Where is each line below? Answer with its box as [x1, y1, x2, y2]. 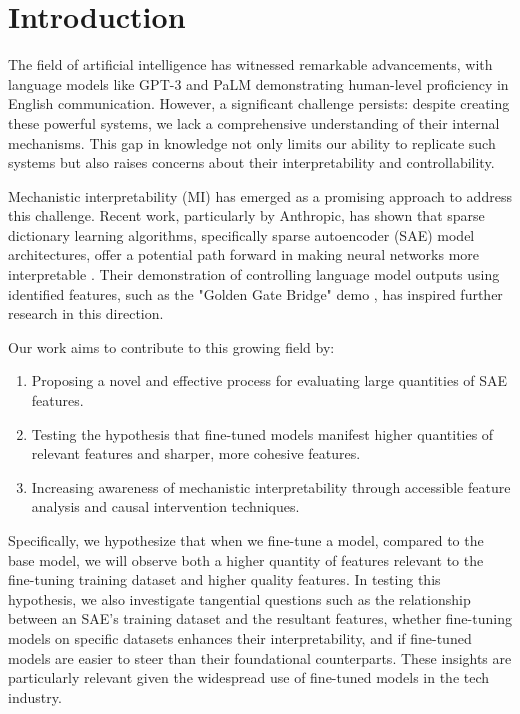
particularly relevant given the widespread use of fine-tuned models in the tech [8, 667, 490, 688]
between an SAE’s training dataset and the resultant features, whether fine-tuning [8, 608, 512, 629]
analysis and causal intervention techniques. [31, 496, 300, 517]
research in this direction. [8, 303, 164, 324]
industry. [8, 686, 62, 707]
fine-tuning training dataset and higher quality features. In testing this [8, 569, 441, 590]
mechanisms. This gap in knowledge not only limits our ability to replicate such [8, 132, 496, 153]
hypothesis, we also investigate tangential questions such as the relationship [8, 588, 471, 609]
